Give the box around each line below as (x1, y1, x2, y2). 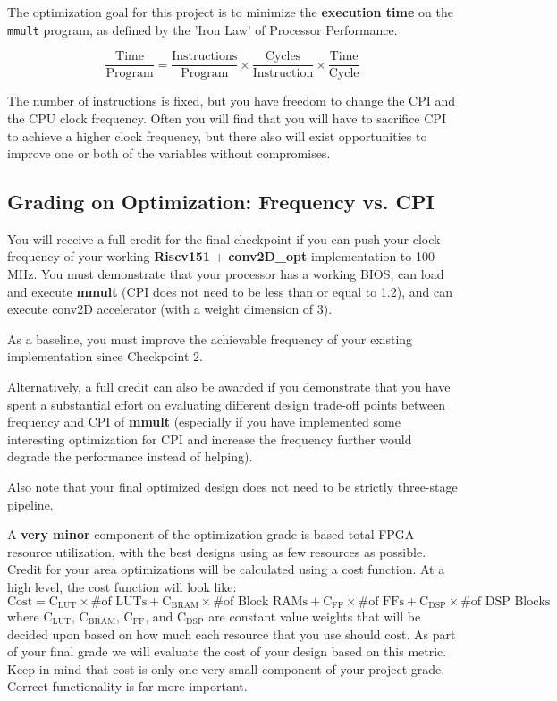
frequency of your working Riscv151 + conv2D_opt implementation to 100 (7, 247, 435, 266)
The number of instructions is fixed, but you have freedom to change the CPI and (7, 91, 456, 110)
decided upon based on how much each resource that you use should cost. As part (7, 624, 456, 643)
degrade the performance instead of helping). (7, 447, 253, 466)
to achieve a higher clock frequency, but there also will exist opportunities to (7, 126, 427, 145)
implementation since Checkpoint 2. (7, 347, 204, 366)
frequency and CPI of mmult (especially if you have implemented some (7, 412, 401, 431)
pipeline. (7, 494, 54, 513)
